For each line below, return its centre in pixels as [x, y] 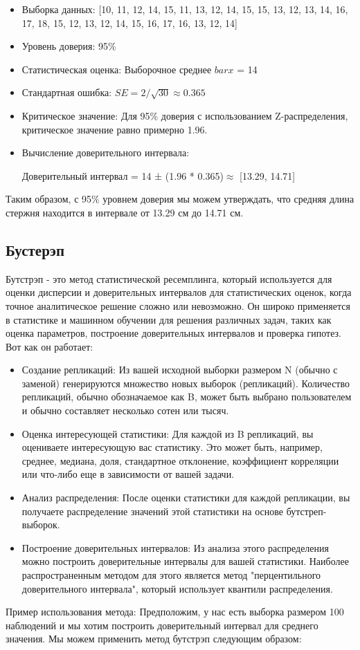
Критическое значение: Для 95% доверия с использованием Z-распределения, [185, 115]
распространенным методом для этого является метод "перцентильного [171, 575]
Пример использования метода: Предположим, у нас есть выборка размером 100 [175, 612]
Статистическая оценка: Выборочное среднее [117, 69]
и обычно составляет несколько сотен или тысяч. [125, 410]
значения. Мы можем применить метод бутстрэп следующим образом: [154, 639]
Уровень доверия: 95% [69, 46]
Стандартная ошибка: [67, 92]
